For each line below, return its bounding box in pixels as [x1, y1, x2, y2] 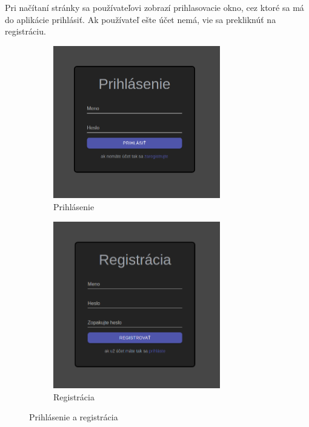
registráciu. [5, 25, 46, 38]
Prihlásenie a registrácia [29, 411, 118, 423]
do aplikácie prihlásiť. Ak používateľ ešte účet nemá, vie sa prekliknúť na [5, 13, 276, 25]
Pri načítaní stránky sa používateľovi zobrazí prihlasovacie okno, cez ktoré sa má [5, 1, 304, 13]
